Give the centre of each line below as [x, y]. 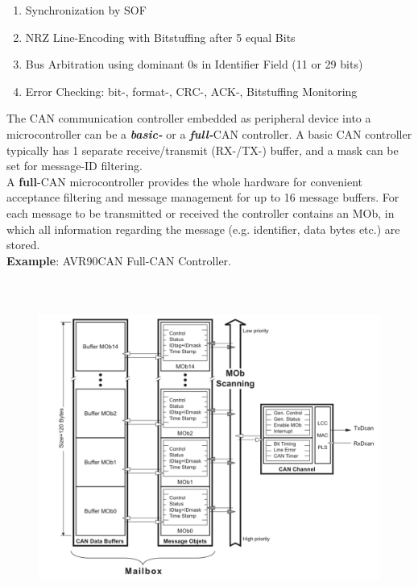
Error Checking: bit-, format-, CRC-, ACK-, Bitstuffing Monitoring [191, 91]
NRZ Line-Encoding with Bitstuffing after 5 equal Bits [160, 37]
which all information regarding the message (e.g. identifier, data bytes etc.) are [203, 229]
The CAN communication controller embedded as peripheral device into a [189, 118]
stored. [23, 245]
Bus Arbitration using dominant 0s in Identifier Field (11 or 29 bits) [194, 64]
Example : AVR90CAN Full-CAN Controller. [119, 260]
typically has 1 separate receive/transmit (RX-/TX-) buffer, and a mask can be [203, 150]
